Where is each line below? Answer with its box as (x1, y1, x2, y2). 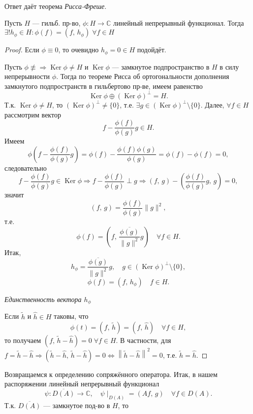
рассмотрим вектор (4, 109, 61, 119)
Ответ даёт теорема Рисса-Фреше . (4, 1, 107, 11)
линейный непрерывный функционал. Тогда (113, 17, 244, 28)
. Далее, (200, 99, 224, 110)
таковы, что (54, 311, 89, 321)
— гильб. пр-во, (32, 17, 81, 28)
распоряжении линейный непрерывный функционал (4, 378, 159, 389)
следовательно (4, 162, 47, 173)
